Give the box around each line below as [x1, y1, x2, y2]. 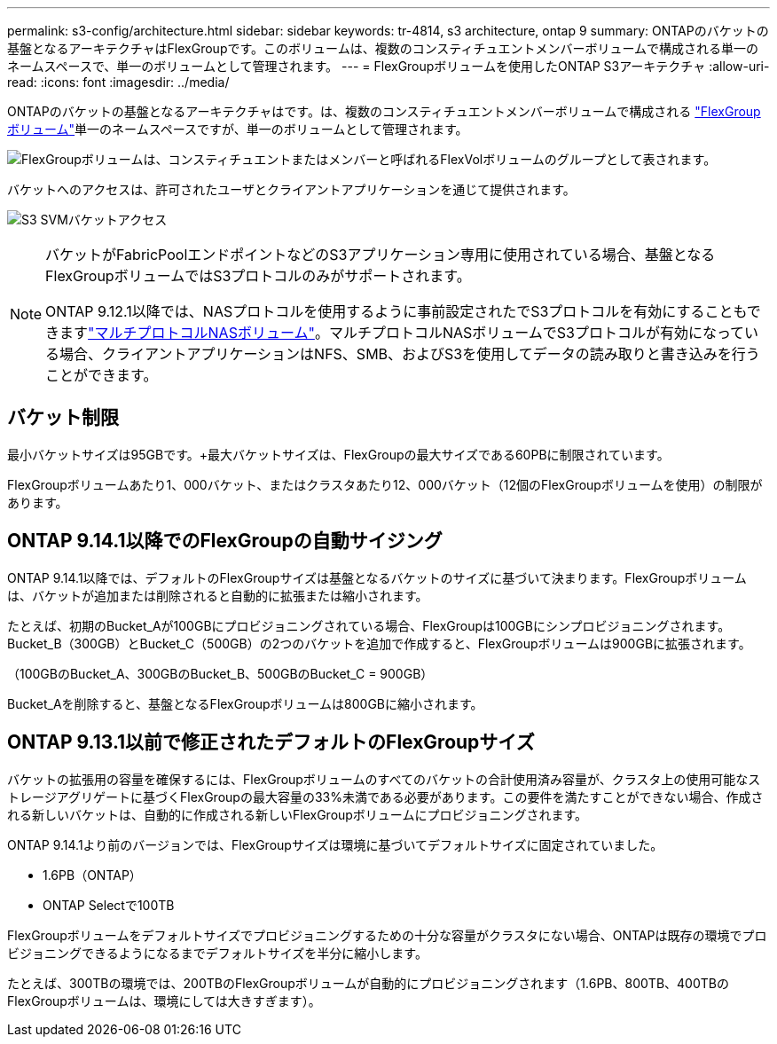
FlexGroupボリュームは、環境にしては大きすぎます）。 [7, 993, 321, 1009]
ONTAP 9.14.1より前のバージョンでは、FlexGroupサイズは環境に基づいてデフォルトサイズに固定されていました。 [7, 836, 663, 852]
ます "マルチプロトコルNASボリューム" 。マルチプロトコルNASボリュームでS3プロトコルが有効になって [59, 324, 745, 341]
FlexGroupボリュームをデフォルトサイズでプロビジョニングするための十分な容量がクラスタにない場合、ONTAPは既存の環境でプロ [7, 927, 767, 943]
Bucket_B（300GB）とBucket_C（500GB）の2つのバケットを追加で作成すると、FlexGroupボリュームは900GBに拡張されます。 [7, 635, 751, 651]
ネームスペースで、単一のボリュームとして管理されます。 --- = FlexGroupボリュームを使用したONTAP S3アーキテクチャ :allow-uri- [7, 59, 770, 74]
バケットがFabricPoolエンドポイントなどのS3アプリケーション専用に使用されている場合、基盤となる [45, 246, 716, 263]
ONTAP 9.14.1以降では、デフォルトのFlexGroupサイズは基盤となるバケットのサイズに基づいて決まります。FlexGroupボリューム [7, 569, 747, 585]
